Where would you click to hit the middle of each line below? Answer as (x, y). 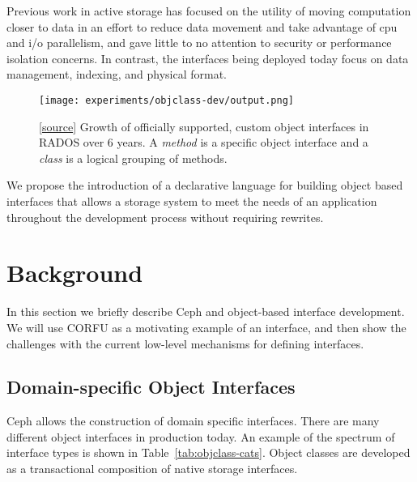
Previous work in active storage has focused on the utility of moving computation (209, 11)
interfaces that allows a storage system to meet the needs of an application (192, 201)
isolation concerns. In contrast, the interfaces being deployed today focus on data (208, 58)
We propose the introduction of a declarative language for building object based (205, 185)
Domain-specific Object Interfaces (151, 387)
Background (75, 273)
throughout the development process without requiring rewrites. (165, 217)
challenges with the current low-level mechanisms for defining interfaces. (185, 343)
